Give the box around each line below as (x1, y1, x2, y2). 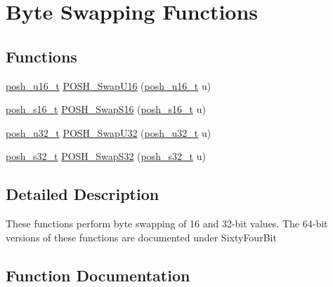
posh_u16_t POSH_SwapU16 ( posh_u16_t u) (6, 78, 211, 93)
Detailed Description (6, 183, 159, 205)
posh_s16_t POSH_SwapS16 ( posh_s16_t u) (6, 102, 206, 116)
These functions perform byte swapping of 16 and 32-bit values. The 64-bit (6, 216, 328, 231)
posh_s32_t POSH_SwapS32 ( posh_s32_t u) (6, 149, 206, 163)
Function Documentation (6, 264, 190, 286)
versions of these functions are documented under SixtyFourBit (6, 229, 277, 244)
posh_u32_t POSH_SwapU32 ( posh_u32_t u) (6, 125, 211, 140)
